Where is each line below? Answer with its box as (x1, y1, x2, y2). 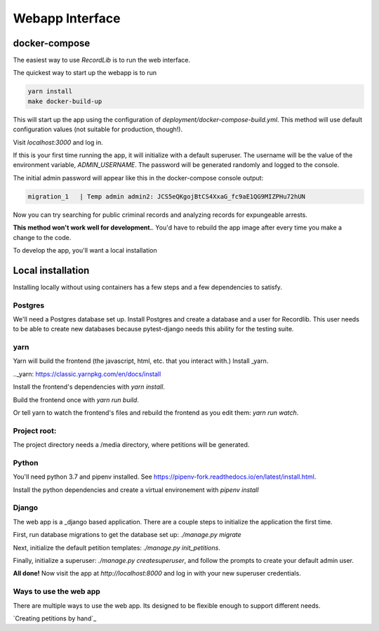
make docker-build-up (27, 97, 102, 105)
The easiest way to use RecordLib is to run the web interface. (13, 56, 191, 65)
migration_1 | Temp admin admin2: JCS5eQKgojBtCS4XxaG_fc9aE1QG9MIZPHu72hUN (27, 192, 305, 200)
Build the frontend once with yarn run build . (13, 395, 140, 404)
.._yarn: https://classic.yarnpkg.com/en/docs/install (13, 369, 161, 378)
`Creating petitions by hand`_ (13, 614, 97, 623)
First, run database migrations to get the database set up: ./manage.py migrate (13, 531, 241, 539)
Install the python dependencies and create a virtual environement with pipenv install (13, 485, 259, 494)
